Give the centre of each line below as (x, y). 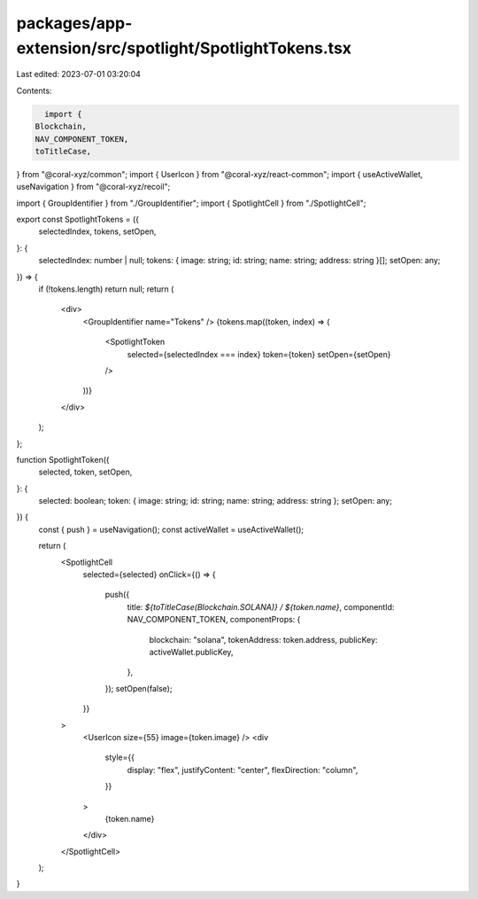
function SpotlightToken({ (63, 459)
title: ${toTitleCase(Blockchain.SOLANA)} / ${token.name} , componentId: (261, 606)
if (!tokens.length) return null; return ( (106, 289)
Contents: (34, 90)
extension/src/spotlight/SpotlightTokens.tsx (184, 48)
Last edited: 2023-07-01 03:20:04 (79, 74)
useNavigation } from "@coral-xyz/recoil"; (93, 187)
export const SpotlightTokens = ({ (78, 219)
